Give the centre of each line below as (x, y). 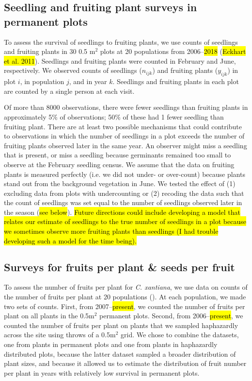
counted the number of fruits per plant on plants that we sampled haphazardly (121, 325)
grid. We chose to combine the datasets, (180, 335)
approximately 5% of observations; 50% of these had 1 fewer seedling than (114, 116)
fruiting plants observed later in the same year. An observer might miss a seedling (126, 145)
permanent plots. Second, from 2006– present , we (171, 316)
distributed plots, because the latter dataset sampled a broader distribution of (120, 354)
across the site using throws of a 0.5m (60, 335)
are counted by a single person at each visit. (69, 91)
